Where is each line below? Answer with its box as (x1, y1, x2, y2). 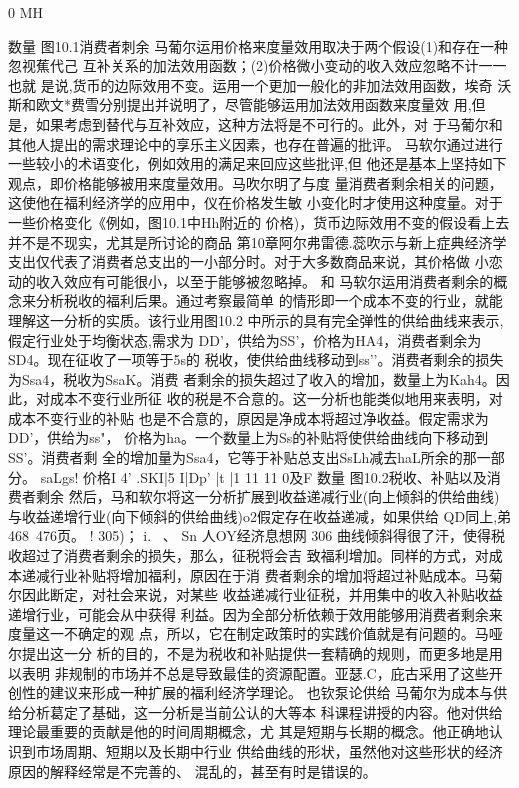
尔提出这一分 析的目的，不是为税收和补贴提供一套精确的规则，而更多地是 (8, 643, 489, 663)
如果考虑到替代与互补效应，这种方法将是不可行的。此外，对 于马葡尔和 (35, 113, 503, 134)
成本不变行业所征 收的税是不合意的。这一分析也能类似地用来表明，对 (49, 388, 503, 409)
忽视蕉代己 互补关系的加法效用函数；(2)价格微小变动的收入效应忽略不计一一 (8, 55, 507, 76)
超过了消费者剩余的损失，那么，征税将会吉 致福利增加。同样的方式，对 (21, 545, 489, 566)
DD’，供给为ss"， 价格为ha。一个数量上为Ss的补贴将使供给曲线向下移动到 (8, 427, 489, 448)
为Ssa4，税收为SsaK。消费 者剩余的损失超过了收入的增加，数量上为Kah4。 (8, 368, 496, 389)
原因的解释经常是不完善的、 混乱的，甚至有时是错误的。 (8, 760, 377, 781)
